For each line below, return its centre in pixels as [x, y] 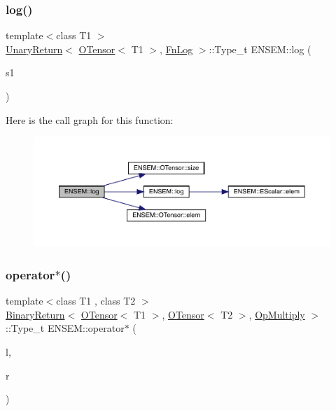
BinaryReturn [35, 314]
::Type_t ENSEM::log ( [260, 49]
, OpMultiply [277, 314]
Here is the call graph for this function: [90, 119]
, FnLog [176, 49]
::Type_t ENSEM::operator [65, 328]
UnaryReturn [34, 49]
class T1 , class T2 [96, 301]
